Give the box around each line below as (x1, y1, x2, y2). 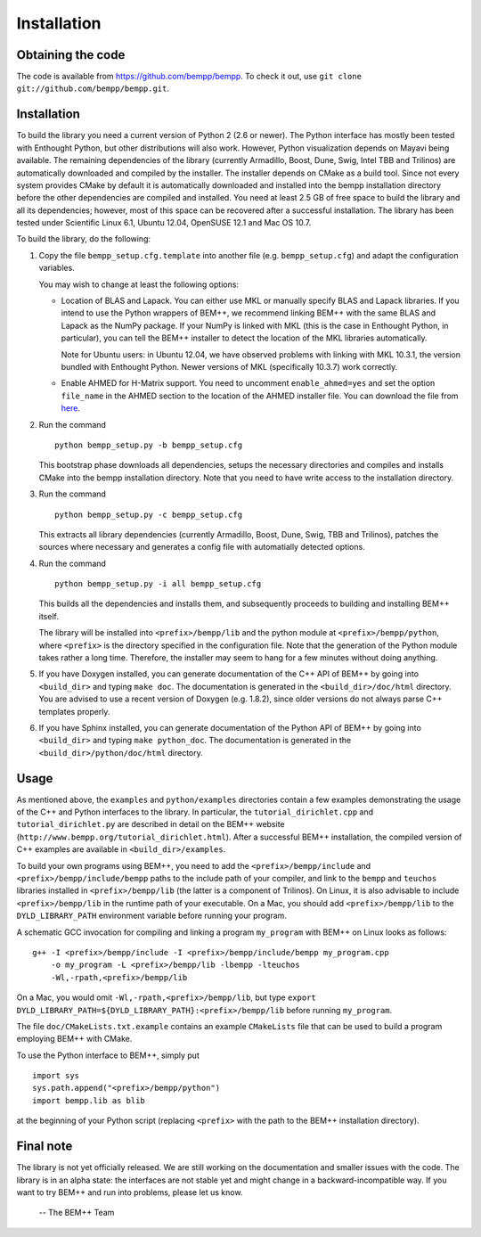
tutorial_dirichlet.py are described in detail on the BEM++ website (16, 819, 285, 830)
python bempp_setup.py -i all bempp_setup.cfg (54, 579, 262, 589)
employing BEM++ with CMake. (16, 1034, 133, 1044)
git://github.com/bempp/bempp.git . (16, 83, 169, 94)
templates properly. (38, 706, 110, 717)
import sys (32, 1070, 80, 1081)
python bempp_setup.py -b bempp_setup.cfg (54, 439, 243, 450)
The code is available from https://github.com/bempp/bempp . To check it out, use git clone (16, 71, 363, 82)
